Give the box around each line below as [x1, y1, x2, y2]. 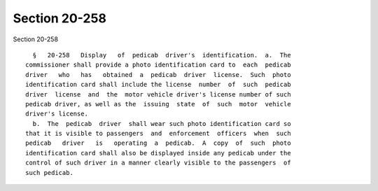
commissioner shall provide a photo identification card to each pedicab [25, 61, 291, 69]
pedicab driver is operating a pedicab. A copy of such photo [25, 139, 291, 147]
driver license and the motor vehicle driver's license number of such [25, 90, 291, 98]
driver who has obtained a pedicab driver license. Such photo [25, 71, 291, 78]
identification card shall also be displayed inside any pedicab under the [25, 149, 291, 157]
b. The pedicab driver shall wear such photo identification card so [32, 120, 291, 127]
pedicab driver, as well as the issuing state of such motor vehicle [25, 100, 291, 108]
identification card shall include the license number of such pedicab [25, 80, 291, 89]
